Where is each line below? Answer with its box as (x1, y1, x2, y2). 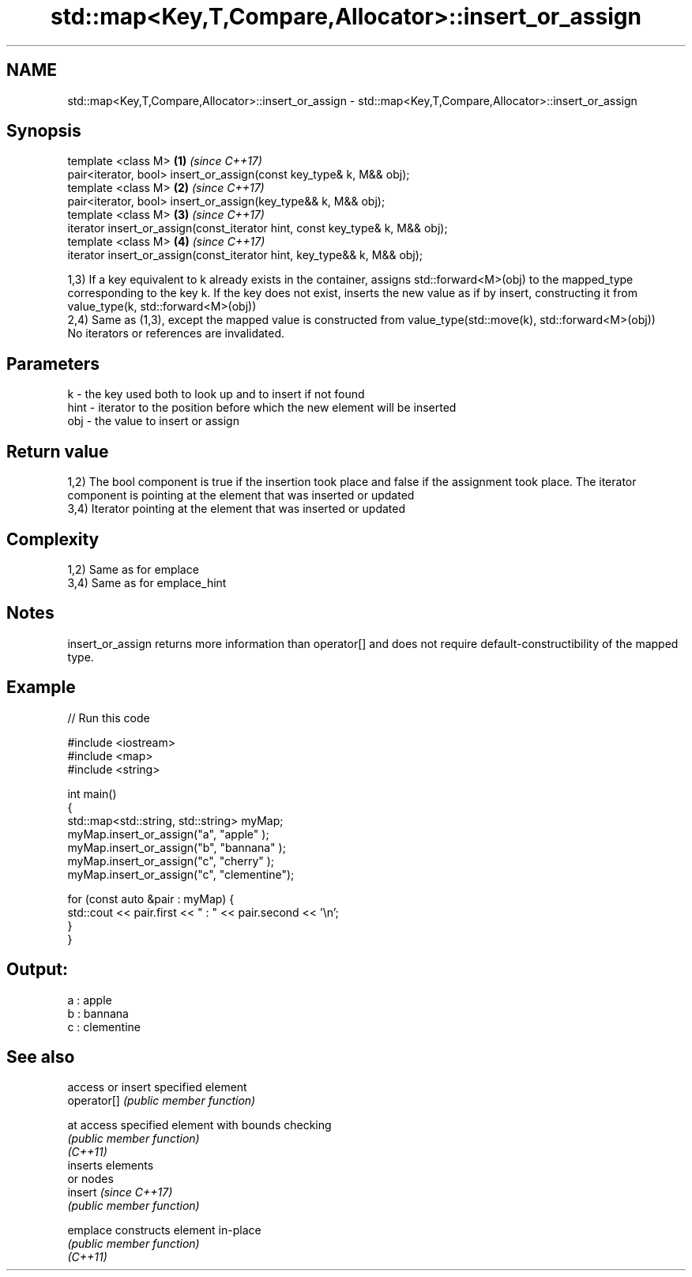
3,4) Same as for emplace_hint (67, 575, 227, 590)
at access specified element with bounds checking (67, 1118, 332, 1132)
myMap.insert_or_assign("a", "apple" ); (67, 827, 269, 841)
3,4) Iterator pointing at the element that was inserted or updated (67, 502, 406, 516)
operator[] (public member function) (67, 1094, 256, 1108)
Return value (6, 441, 109, 461)
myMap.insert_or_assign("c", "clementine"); (67, 867, 295, 881)
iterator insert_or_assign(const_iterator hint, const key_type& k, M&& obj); (67, 221, 448, 235)
